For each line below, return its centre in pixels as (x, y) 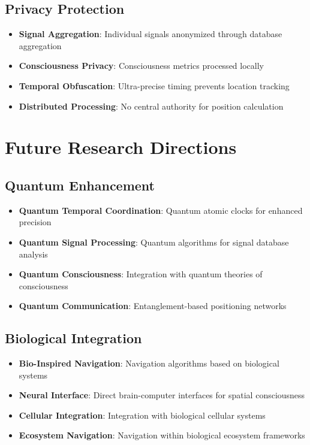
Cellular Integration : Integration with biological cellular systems (142, 415)
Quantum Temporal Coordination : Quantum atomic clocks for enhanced (161, 210)
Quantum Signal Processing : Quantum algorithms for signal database (154, 242)
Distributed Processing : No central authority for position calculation (151, 106)
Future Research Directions (121, 147)
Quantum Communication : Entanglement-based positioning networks (153, 306)
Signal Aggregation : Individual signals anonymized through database (151, 34)
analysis (33, 254)
